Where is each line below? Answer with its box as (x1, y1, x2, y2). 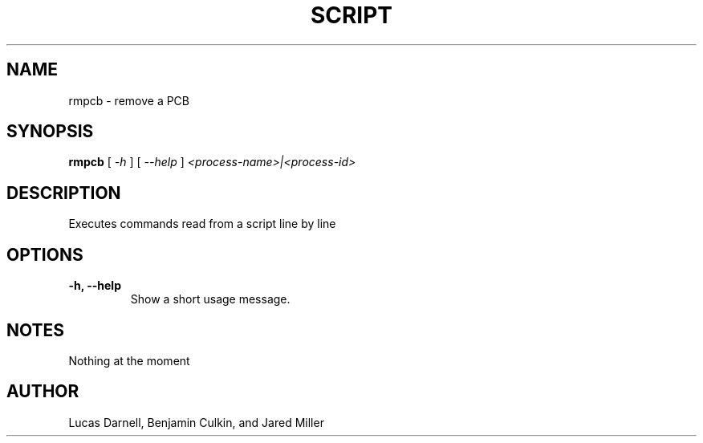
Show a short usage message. (130, 292, 291, 307)
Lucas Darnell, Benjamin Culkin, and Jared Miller (68, 415, 324, 429)
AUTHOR (6, 381, 79, 402)
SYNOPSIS (6, 121, 94, 142)
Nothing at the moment (68, 353, 190, 368)
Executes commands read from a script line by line (68, 217, 336, 231)
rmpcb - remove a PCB (68, 93, 190, 108)
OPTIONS (6, 244, 83, 265)
